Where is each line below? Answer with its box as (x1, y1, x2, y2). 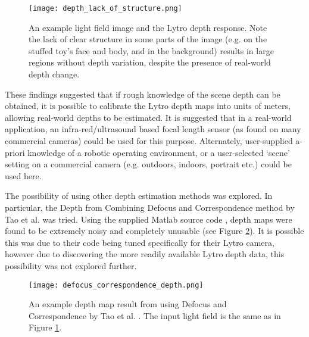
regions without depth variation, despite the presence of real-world (29, 56, 271, 68)
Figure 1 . (29, 321, 62, 333)
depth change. (29, 68, 80, 80)
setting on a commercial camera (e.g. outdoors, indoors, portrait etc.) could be (5, 158, 292, 170)
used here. (5, 169, 42, 182)
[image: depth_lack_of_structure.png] (29, 4, 182, 13)
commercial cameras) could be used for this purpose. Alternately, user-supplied (5, 135, 293, 146)
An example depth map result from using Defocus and (29, 298, 227, 310)
